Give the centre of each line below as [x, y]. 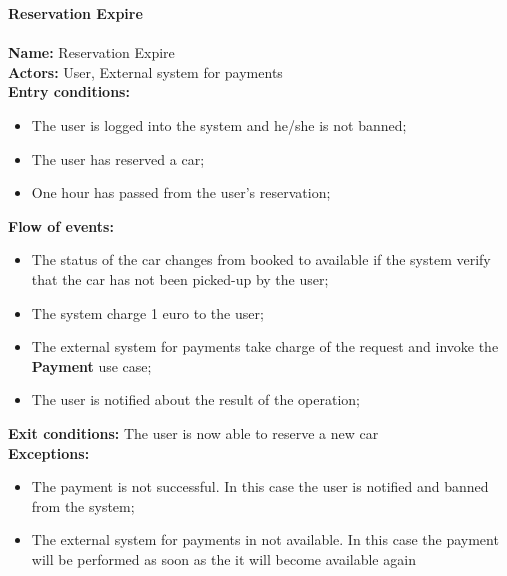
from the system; [83, 505]
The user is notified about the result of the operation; [195, 399]
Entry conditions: [69, 91]
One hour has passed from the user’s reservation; [181, 192]
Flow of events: [61, 225]
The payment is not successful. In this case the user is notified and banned [260, 486]
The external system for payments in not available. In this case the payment [265, 539]
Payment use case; [91, 365]
